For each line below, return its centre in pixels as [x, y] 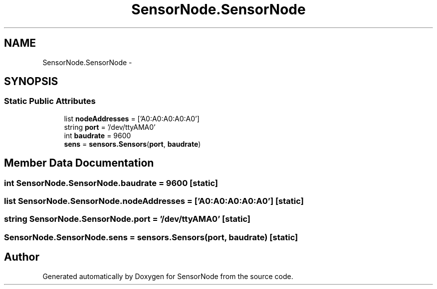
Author [22, 257]
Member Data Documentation [79, 163]
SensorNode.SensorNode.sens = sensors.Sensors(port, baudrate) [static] [151, 237]
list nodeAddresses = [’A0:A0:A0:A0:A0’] [132, 118]
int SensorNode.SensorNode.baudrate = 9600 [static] [111, 183]
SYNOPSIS [31, 82]
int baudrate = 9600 [98, 135]
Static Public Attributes [50, 101]
